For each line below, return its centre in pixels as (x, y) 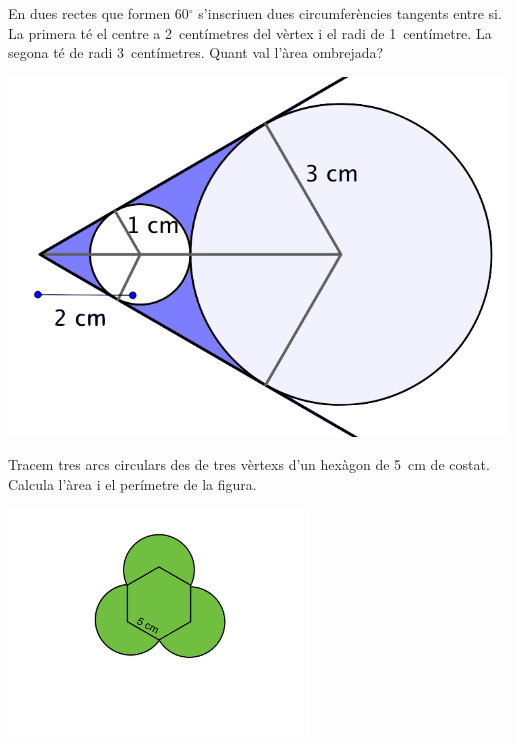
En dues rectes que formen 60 (98, 13)
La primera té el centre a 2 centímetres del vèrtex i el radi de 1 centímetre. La (250, 32)
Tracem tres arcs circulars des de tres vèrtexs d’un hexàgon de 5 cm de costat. (249, 464)
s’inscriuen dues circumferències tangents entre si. (350, 13)
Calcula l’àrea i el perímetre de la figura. (132, 483)
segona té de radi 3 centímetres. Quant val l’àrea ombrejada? (196, 52)
